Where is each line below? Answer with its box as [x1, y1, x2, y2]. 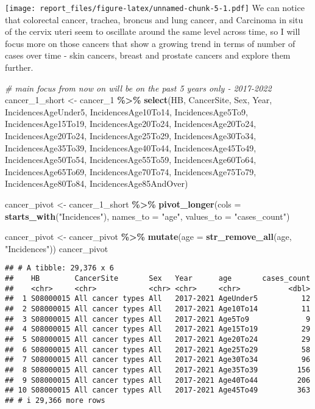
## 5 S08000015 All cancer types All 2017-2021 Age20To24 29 [5, 335, 311, 344]
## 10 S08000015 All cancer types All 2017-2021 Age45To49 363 [5, 386, 311, 395]
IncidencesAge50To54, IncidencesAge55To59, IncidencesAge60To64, [5, 153, 257, 166]
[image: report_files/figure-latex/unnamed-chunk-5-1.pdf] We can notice [5, 1, 305, 13]
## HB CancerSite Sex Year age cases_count [5, 274, 311, 283]
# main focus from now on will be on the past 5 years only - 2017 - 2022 [5, 81, 272, 94]
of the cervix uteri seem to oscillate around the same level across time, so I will [5, 25, 300, 38]
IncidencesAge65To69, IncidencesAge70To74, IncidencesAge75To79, [5, 165, 257, 178]
